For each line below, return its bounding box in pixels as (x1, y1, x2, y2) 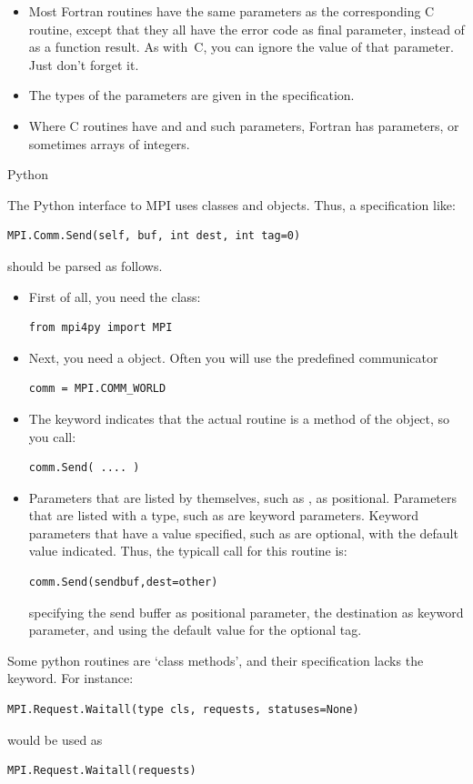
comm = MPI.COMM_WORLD (28, 382, 166, 396)
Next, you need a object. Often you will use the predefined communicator (28, 347, 438, 367)
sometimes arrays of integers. (28, 134, 190, 153)
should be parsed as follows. (7, 256, 163, 275)
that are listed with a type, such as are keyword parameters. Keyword (28, 506, 419, 525)
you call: (28, 427, 76, 446)
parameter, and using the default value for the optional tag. (28, 620, 362, 639)
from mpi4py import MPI (28, 321, 173, 335)
